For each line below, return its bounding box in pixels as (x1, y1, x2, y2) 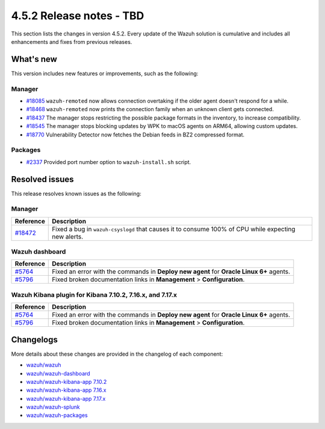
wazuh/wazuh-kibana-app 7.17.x (26, 395, 106, 402)
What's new (11, 54, 57, 64)
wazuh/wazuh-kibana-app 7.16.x (26, 386, 107, 394)
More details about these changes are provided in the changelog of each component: (11, 350, 223, 357)
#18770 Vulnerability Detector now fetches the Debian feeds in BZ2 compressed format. (26, 131, 245, 138)
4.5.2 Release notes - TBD (11, 9, 144, 22)
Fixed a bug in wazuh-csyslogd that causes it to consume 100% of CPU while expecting (52, 225, 296, 233)
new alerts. (52, 232, 84, 240)
